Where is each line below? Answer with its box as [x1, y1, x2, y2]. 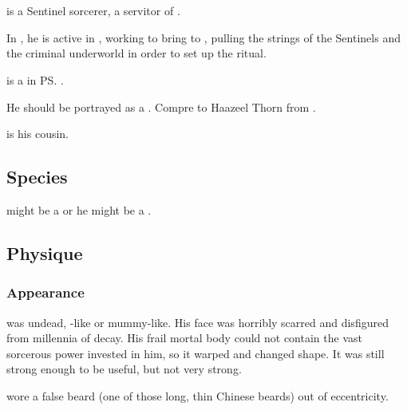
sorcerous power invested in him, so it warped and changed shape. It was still [6, 345, 385, 361]
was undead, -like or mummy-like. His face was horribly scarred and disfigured [6, 313, 389, 330]
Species [6, 164, 68, 189]
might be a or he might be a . [6, 201, 152, 218]
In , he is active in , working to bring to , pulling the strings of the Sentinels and [6, 29, 401, 45]
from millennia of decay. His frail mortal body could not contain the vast [6, 329, 362, 346]
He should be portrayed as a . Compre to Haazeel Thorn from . [6, 98, 316, 115]
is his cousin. [6, 125, 69, 142]
